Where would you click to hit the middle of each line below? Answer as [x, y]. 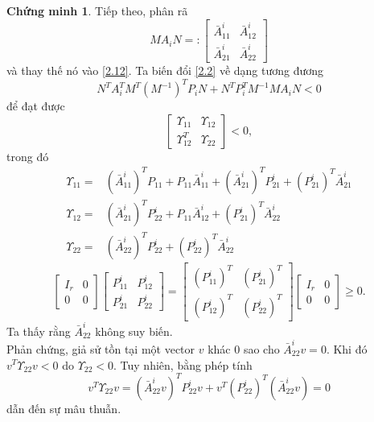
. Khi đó [347, 348]
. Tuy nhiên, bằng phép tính [183, 364]
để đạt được [36, 106]
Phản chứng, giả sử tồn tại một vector [101, 348]
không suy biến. [134, 331]
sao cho [261, 348]
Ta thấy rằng [39, 331]
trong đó [28, 156]
